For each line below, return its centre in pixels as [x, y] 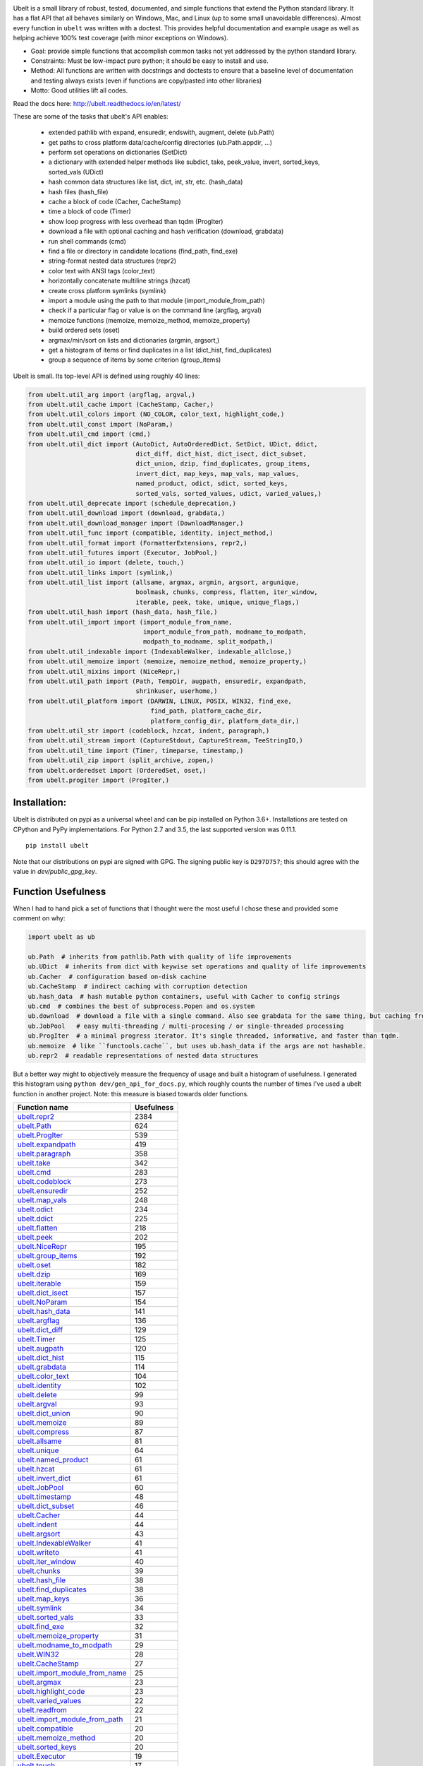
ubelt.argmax [39, 1683]
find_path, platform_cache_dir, [206, 711]
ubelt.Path [35, 1126]
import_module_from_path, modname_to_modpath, [225, 632]
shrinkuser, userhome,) [177, 691]
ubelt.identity [39, 1386]
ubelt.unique [38, 1450]
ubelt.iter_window [47, 1562]
